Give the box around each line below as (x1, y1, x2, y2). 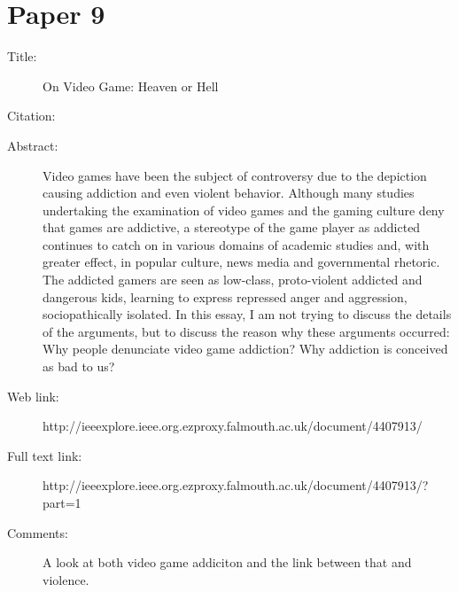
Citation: (7, 106, 56, 125)
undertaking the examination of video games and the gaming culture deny (43, 200, 445, 219)
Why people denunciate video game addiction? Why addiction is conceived (43, 339, 448, 358)
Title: (7, 47, 37, 66)
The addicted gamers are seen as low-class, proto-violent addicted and (43, 270, 423, 289)
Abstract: (7, 136, 58, 154)
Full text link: (7, 446, 82, 464)
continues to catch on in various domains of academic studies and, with (43, 235, 430, 253)
